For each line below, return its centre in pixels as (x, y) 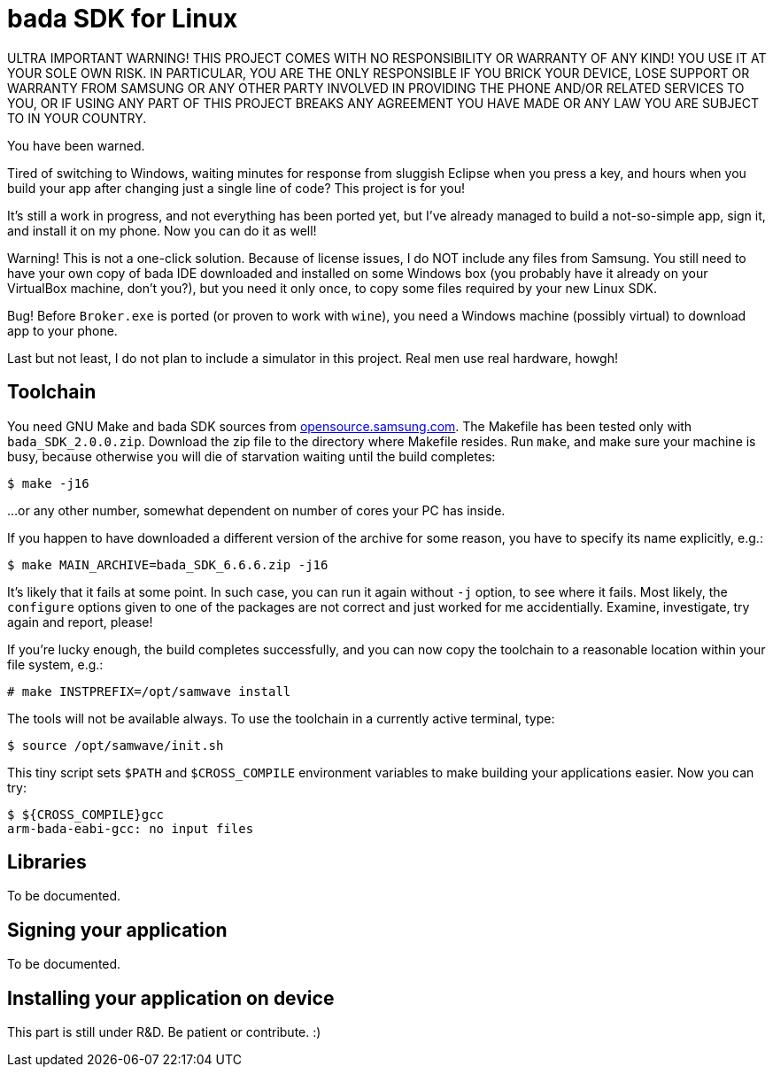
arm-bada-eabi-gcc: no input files (131, 828)
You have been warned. (76, 145)
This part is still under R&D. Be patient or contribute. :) (164, 1032)
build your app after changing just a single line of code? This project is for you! (236, 188)
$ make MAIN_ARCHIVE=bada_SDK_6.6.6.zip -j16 (168, 564)
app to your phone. (62, 330)
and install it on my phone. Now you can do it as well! (162, 230)
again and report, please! (80, 622)
